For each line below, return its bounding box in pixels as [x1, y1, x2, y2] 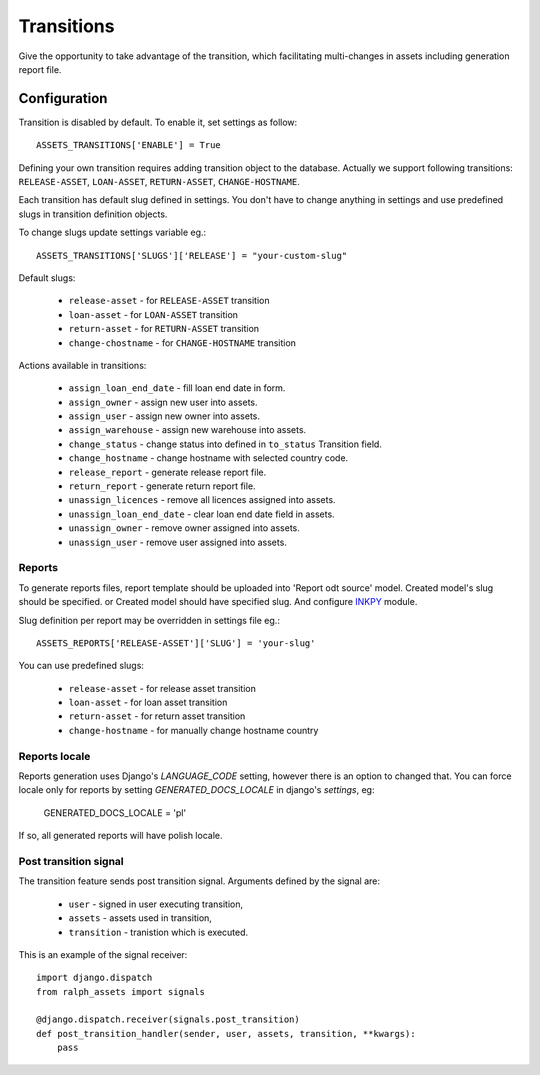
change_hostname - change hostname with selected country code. [68, 452, 349, 464]
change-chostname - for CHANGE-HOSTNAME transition [68, 336, 297, 349]
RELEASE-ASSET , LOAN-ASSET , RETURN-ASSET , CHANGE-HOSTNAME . [18, 176, 300, 188]
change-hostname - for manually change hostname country [68, 724, 319, 736]
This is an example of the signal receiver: [18, 948, 188, 960]
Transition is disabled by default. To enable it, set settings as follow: [18, 116, 298, 128]
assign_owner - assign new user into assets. [68, 396, 259, 408]
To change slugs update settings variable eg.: [18, 226, 207, 239]
